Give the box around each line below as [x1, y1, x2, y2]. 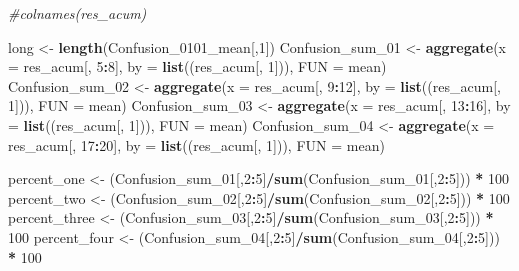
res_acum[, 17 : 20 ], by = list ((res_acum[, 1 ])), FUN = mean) [8, 134, 385, 155]
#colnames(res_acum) [8, 3, 147, 23]
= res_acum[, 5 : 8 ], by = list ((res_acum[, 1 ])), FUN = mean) [8, 56, 387, 77]
